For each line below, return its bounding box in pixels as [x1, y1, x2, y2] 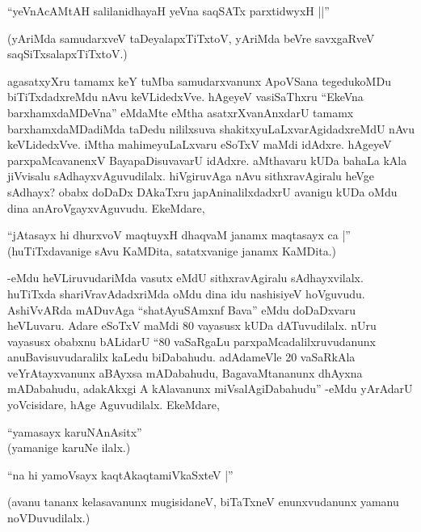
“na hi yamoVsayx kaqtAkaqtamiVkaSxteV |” [7, 466, 234, 483]
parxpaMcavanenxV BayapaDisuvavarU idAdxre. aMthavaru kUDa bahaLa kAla [7, 151, 407, 168]
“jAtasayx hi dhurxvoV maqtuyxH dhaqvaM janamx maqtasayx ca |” [7, 226, 351, 243]
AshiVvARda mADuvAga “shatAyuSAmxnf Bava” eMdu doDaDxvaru [7, 301, 356, 318]
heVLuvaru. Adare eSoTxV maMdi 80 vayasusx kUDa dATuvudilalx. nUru [7, 317, 377, 334]
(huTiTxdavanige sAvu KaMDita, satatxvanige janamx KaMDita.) [7, 242, 336, 259]
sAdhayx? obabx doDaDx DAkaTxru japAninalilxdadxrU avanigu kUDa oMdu [7, 183, 398, 200]
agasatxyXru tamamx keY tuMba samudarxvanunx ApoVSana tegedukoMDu [7, 72, 391, 89]
